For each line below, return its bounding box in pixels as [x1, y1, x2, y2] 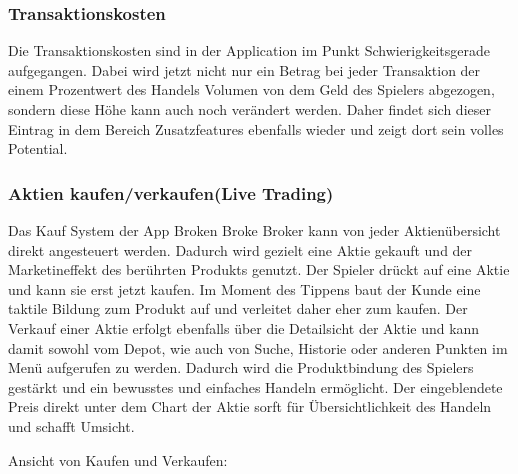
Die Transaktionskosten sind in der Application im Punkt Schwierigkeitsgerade [8, 40, 491, 61]
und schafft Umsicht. [8, 415, 135, 436]
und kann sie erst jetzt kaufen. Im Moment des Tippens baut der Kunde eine [8, 278, 481, 299]
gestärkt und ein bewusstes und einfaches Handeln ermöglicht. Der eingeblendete [8, 376, 503, 397]
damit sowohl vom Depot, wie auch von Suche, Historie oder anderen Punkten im [8, 337, 508, 358]
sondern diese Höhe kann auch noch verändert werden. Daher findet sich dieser [8, 99, 491, 119]
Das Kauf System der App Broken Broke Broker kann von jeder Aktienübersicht [8, 220, 501, 240]
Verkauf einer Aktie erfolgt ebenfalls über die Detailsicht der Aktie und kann [8, 317, 480, 338]
